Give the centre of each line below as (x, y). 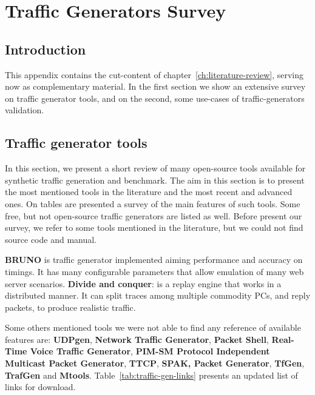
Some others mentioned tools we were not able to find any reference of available (153, 327)
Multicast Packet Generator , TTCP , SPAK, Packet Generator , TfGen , (155, 363)
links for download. (40, 387)
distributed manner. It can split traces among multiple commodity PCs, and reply (158, 295)
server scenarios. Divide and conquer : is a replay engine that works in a (143, 283)
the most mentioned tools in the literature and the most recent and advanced (149, 192)
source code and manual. (51, 239)
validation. (25, 110)
